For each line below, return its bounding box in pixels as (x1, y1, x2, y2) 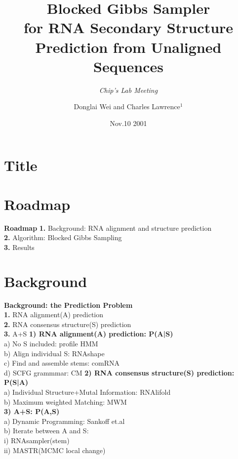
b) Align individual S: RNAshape (4, 348, 105, 358)
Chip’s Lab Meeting (99, 84, 158, 95)
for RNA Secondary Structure (23, 17, 234, 38)
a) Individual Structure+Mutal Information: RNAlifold (4, 387, 171, 397)
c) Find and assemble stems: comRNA (4, 358, 119, 368)
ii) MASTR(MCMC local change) (4, 445, 106, 455)
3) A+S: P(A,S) (4, 406, 60, 417)
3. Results (4, 242, 35, 252)
